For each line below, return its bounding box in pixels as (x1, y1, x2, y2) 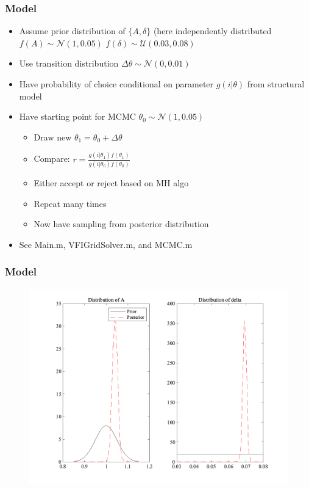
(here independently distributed (153, 24, 272, 37)
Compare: (34, 152, 70, 165)
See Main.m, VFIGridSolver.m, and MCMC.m (19, 238, 193, 250)
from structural (247, 78, 305, 90)
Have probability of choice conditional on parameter (19, 78, 214, 90)
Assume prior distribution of (19, 24, 126, 37)
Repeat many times (34, 197, 107, 209)
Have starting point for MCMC (19, 110, 136, 123)
